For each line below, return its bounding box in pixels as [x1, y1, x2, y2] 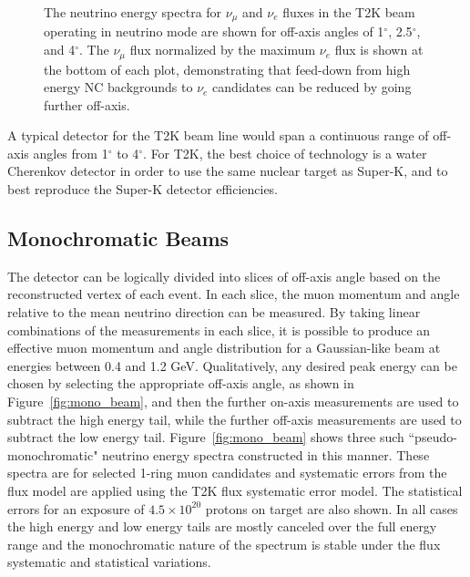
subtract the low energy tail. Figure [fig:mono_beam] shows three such [7, 428, 404, 447]
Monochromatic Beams [7, 224, 230, 252]
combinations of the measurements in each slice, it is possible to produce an [7, 320, 431, 339]
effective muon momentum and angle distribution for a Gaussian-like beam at [7, 338, 441, 357]
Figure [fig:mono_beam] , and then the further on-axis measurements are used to [7, 392, 459, 411]
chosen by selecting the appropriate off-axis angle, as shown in [7, 374, 354, 393]
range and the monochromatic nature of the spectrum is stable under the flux [7, 534, 441, 553]
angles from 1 [33, 143, 108, 162]
